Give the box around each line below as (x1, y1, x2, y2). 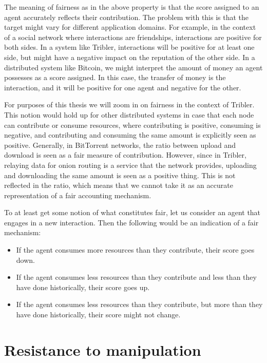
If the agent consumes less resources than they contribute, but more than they (16, 299, 263, 310)
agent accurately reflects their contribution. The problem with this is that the (4, 11, 249, 22)
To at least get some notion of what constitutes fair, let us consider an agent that (4, 207, 261, 218)
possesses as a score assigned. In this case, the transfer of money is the (4, 72, 226, 83)
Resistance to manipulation (4, 339, 201, 360)
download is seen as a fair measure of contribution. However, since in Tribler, (4, 149, 246, 160)
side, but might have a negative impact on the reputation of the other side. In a (4, 51, 255, 62)
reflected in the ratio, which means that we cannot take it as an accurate (4, 180, 233, 190)
